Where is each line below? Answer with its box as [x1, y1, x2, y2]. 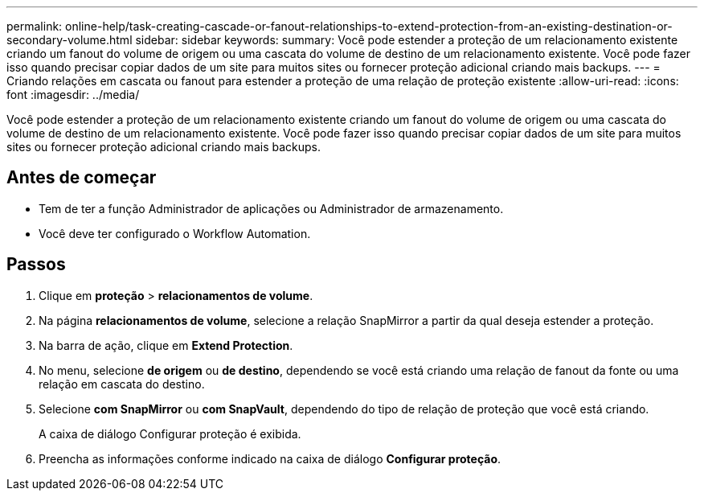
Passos [6, 254, 66, 275]
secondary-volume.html [6, 33, 133, 47]
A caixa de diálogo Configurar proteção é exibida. [39, 426, 301, 441]
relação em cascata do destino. [39, 376, 205, 391]
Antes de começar [6, 167, 157, 188]
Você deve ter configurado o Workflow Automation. [39, 226, 311, 240]
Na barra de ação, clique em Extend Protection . [39, 338, 293, 352]
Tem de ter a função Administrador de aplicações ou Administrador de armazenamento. [39, 201, 504, 216]
